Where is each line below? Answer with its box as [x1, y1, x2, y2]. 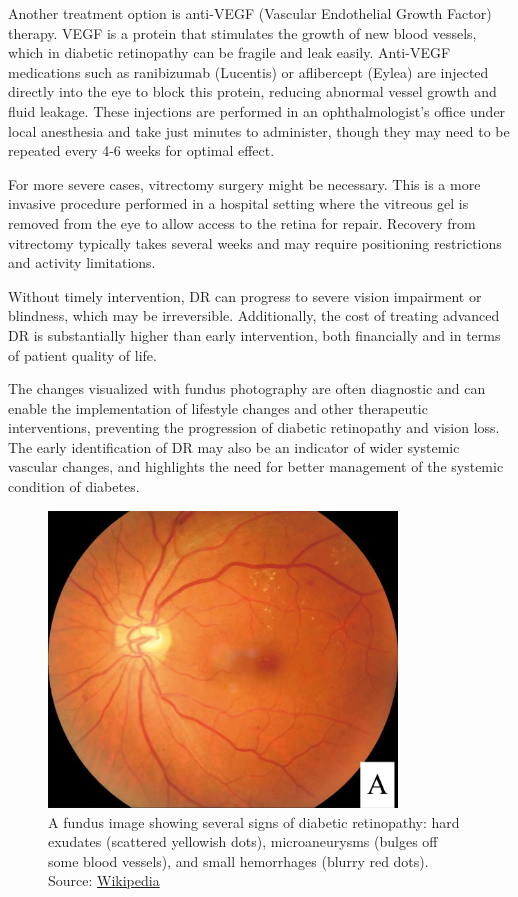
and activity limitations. [8, 252, 156, 273]
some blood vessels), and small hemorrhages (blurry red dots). [48, 850, 429, 871]
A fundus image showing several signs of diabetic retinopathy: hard [48, 811, 460, 832]
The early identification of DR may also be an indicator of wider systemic [8, 436, 460, 457]
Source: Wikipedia [48, 870, 160, 891]
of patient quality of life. [8, 344, 157, 365]
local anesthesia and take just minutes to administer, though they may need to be [8, 120, 510, 141]
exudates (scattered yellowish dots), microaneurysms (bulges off [48, 831, 438, 852]
